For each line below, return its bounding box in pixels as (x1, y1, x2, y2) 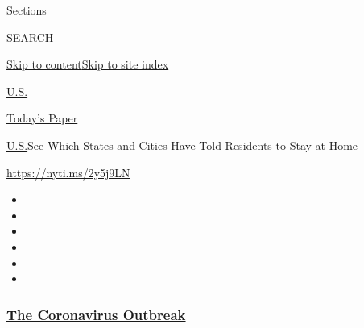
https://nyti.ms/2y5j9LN (6, 164, 130, 181)
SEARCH (6, 28, 54, 45)
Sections (6, 2, 47, 18)
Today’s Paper (6, 110, 78, 127)
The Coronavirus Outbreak (6, 304, 186, 324)
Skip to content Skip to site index (6, 56, 169, 73)
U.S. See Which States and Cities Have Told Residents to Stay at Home (6, 136, 358, 153)
